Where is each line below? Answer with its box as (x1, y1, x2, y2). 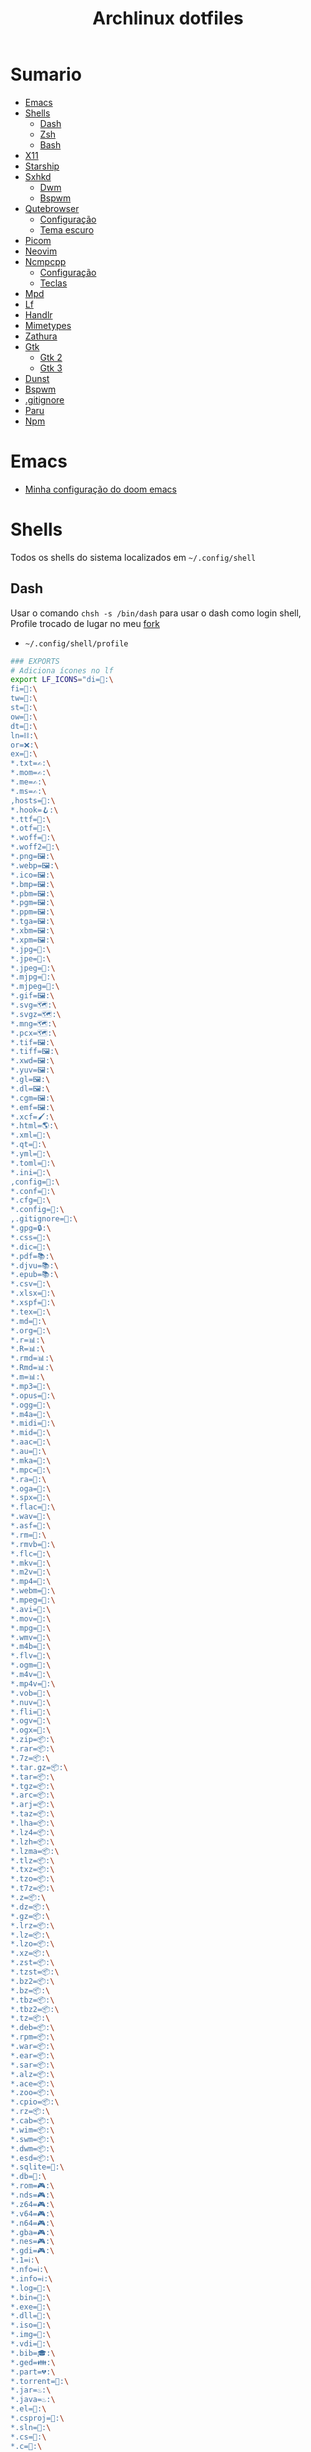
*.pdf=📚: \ (10, 1251, 55, 1261)
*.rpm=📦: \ (10, 2032, 55, 2042)
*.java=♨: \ (10, 2395, 56, 2405)
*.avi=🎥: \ (10, 1604, 52, 1614)
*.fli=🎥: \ (10, 1707, 52, 1717)
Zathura (24, 330, 58, 342)
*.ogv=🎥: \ (10, 1716, 52, 1726)
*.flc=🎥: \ (10, 1548, 52, 1559)
